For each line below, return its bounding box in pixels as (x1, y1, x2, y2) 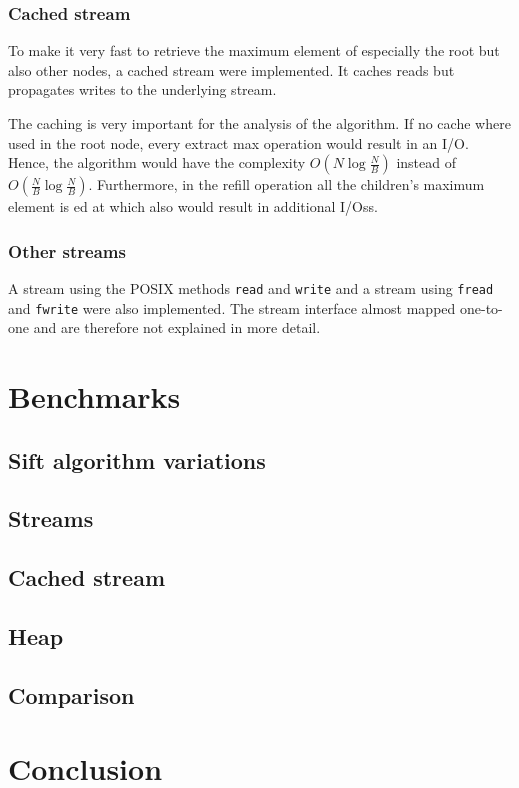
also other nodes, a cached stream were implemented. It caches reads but (8, 59, 455, 80)
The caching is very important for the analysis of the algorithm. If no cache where (8, 113, 511, 133)
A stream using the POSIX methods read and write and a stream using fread (8, 278, 494, 298)
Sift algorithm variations (8, 444, 266, 475)
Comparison (8, 679, 135, 710)
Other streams (8, 238, 126, 263)
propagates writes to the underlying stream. (8, 79, 277, 100)
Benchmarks (8, 376, 181, 417)
